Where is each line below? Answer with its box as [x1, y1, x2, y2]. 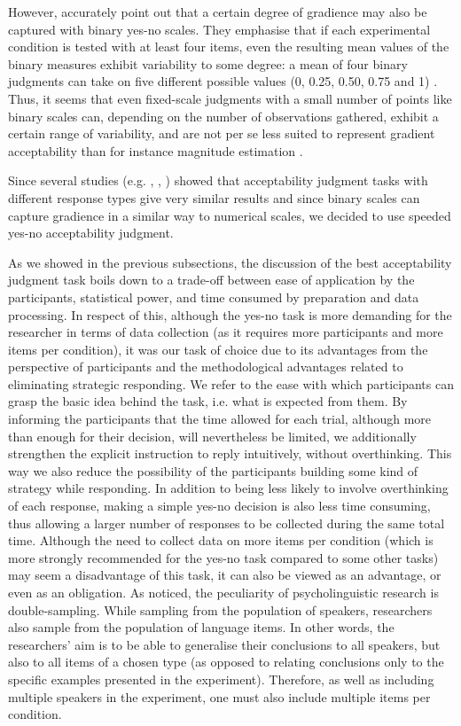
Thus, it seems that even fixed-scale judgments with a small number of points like [8, 89, 452, 107]
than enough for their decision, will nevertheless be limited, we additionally [8, 426, 417, 445]
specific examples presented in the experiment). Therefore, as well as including [8, 669, 434, 688]
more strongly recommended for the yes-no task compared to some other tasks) [8, 548, 439, 566]
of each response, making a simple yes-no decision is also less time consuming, [8, 496, 431, 515]
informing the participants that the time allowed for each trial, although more [8, 410, 432, 428]
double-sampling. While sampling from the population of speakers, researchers [8, 600, 433, 619]
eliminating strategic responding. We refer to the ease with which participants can [8, 374, 454, 393]
